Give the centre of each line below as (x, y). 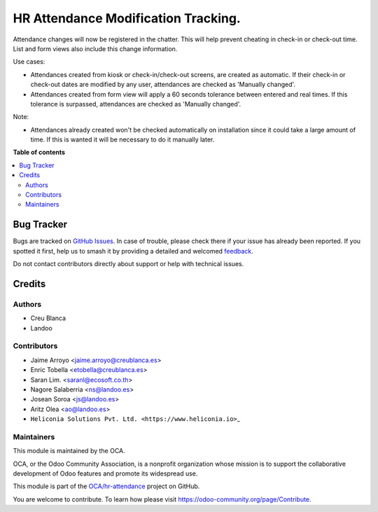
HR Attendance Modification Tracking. (127, 18)
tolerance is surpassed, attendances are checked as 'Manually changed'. (136, 104)
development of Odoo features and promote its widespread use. (105, 473)
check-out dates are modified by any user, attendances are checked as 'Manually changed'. (163, 85)
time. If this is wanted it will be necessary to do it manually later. (122, 139)
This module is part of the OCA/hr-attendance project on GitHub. (106, 486)
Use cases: (29, 62)
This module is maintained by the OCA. (69, 451)
